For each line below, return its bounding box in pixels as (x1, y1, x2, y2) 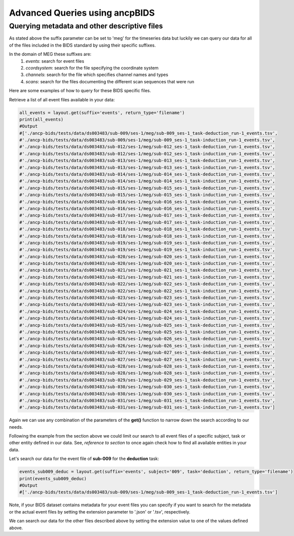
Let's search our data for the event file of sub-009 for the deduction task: (9, 456, 159, 462)
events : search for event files (25, 58, 84, 64)
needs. (9, 424, 23, 430)
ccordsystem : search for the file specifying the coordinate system (25, 65, 159, 71)
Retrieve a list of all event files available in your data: (9, 97, 115, 102)
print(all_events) (19, 117, 64, 122)
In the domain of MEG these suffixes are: (9, 51, 92, 57)
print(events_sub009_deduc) (19, 476, 87, 481)
